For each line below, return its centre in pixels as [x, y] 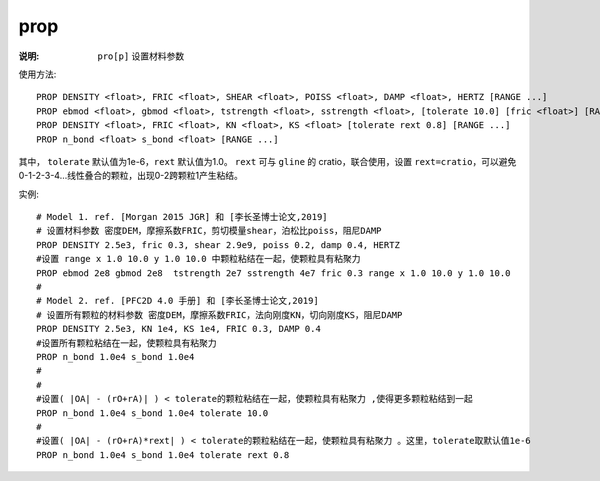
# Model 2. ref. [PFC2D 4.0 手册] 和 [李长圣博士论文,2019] [177, 301]
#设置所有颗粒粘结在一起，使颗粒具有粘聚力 [126, 343]
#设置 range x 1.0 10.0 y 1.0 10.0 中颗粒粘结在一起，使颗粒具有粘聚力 [198, 259]
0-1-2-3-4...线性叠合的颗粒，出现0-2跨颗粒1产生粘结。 [131, 176]
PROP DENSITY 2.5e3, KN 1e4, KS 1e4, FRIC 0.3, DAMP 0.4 [179, 329]
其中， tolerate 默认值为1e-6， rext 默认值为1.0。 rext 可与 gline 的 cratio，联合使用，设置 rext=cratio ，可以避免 [267, 161]
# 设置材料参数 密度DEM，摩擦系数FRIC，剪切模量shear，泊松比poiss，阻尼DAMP [209, 231]
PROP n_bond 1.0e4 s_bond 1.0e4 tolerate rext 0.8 [163, 454]
